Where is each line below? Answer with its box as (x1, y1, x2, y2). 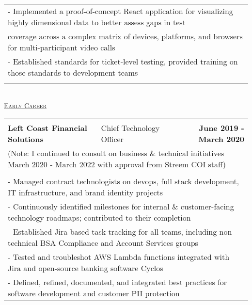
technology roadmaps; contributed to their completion (8, 212, 191, 224)
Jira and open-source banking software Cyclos (8, 262, 163, 274)
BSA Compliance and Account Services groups (40, 237, 198, 249)
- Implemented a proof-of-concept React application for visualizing (8, 5, 233, 16)
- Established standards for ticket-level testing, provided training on (8, 56, 238, 67)
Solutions (8, 133, 44, 145)
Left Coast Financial (8, 122, 87, 134)
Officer (101, 133, 124, 145)
